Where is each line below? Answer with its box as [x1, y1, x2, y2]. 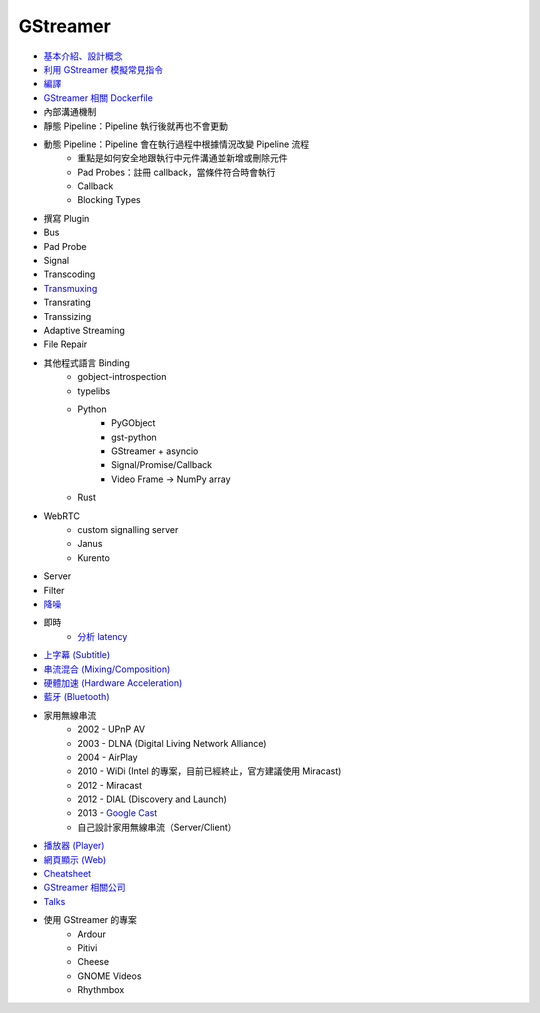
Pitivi [77, 941, 98, 954]
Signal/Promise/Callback [111, 459, 213, 471]
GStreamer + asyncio [111, 445, 199, 457]
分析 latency [77, 630, 128, 642]
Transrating [43, 296, 91, 309]
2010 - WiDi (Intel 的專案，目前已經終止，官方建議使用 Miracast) [77, 765, 342, 777]
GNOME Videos [77, 970, 142, 982]
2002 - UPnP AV [77, 723, 145, 735]
